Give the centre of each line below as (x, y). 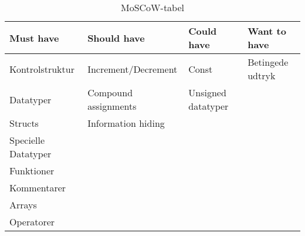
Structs (24, 123)
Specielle (27, 140)
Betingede (268, 62)
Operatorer (32, 222)
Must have (34, 38)
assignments (112, 106)
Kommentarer (38, 188)
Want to (267, 31)
